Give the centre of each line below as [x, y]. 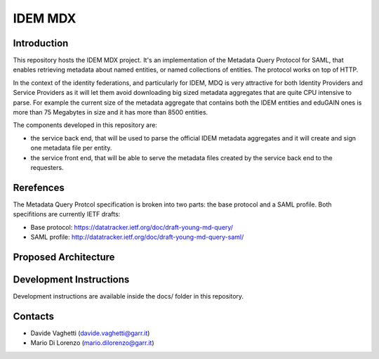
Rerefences [39, 187]
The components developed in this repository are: [85, 125]
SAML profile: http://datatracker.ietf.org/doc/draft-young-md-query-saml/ [137, 237]
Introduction [41, 43]
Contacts [34, 316]
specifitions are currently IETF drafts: [67, 214]
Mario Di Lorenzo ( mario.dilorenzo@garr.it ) [92, 343]
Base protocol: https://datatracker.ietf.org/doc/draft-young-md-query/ [132, 227]
